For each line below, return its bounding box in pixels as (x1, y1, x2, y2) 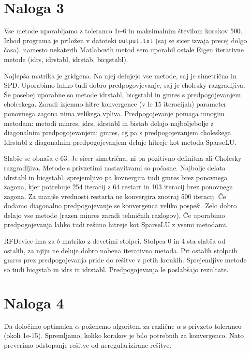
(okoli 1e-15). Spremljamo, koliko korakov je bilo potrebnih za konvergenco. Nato (4, 330, 244, 340)
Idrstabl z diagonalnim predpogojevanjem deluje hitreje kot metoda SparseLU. (4, 137, 236, 147)
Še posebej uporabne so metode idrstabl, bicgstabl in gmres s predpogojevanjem (4, 89, 241, 99)
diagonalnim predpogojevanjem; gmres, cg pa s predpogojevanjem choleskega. (4, 127, 233, 138)
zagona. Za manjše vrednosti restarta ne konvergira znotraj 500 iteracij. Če (4, 191, 226, 201)
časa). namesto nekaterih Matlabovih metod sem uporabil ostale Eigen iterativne (4, 45, 244, 55)
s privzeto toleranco (183, 321, 242, 331)
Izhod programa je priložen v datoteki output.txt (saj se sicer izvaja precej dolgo (4, 35, 247, 45)
